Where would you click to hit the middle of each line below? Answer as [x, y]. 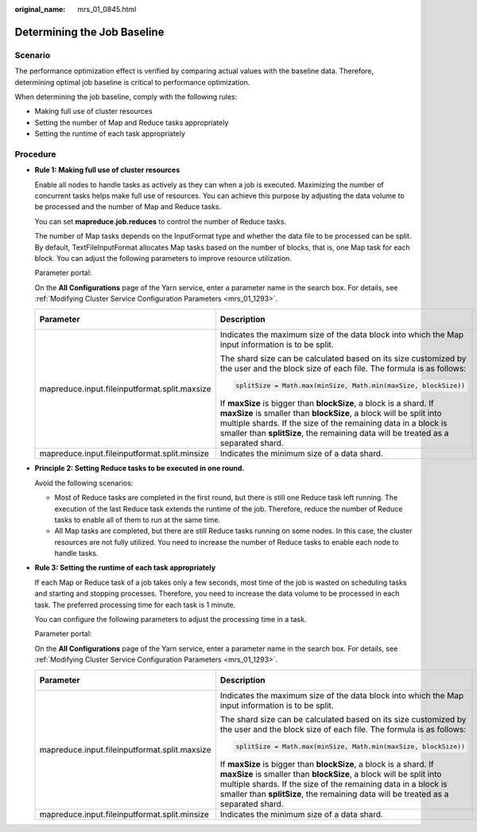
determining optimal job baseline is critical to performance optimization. [132, 82]
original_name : [40, 9]
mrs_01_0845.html [107, 9]
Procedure [35, 154]
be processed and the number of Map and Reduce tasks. [128, 207]
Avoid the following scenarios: [84, 483]
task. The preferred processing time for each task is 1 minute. [135, 605]
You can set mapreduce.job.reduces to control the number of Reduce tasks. [160, 221]
